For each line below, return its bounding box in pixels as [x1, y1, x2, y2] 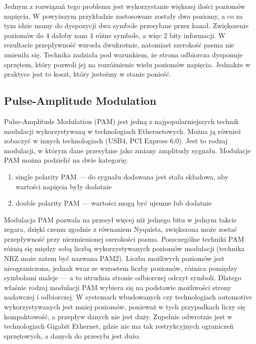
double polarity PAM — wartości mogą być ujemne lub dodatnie [15, 198, 212, 208]
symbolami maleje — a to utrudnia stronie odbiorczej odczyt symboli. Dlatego [4, 272, 242, 283]
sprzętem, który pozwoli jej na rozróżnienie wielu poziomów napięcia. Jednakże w [4, 59, 251, 69]
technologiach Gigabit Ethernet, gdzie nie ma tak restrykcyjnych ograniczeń [4, 321, 234, 331]
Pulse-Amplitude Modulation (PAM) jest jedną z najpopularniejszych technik [4, 116, 239, 126]
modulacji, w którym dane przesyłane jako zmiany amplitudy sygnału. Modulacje [4, 145, 251, 155]
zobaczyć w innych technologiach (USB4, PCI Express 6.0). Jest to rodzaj [4, 135, 228, 146]
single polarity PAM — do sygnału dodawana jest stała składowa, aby [15, 171, 228, 181]
